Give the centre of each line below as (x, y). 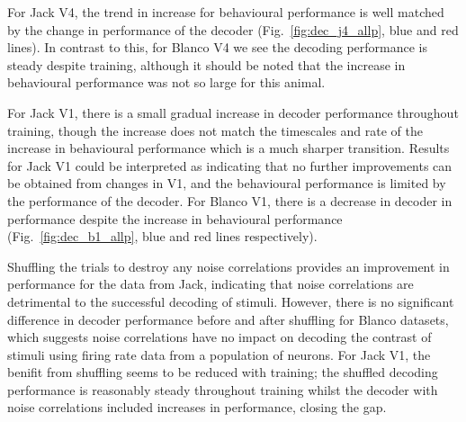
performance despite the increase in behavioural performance (175, 218)
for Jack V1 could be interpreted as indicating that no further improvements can (230, 165)
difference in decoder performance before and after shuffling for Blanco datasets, (228, 319)
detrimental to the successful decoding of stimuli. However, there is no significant (231, 301)
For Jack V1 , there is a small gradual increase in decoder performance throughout (233, 112)
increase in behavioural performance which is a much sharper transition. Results (229, 148)
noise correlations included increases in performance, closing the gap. (197, 407)
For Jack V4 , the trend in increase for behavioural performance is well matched (226, 12)
